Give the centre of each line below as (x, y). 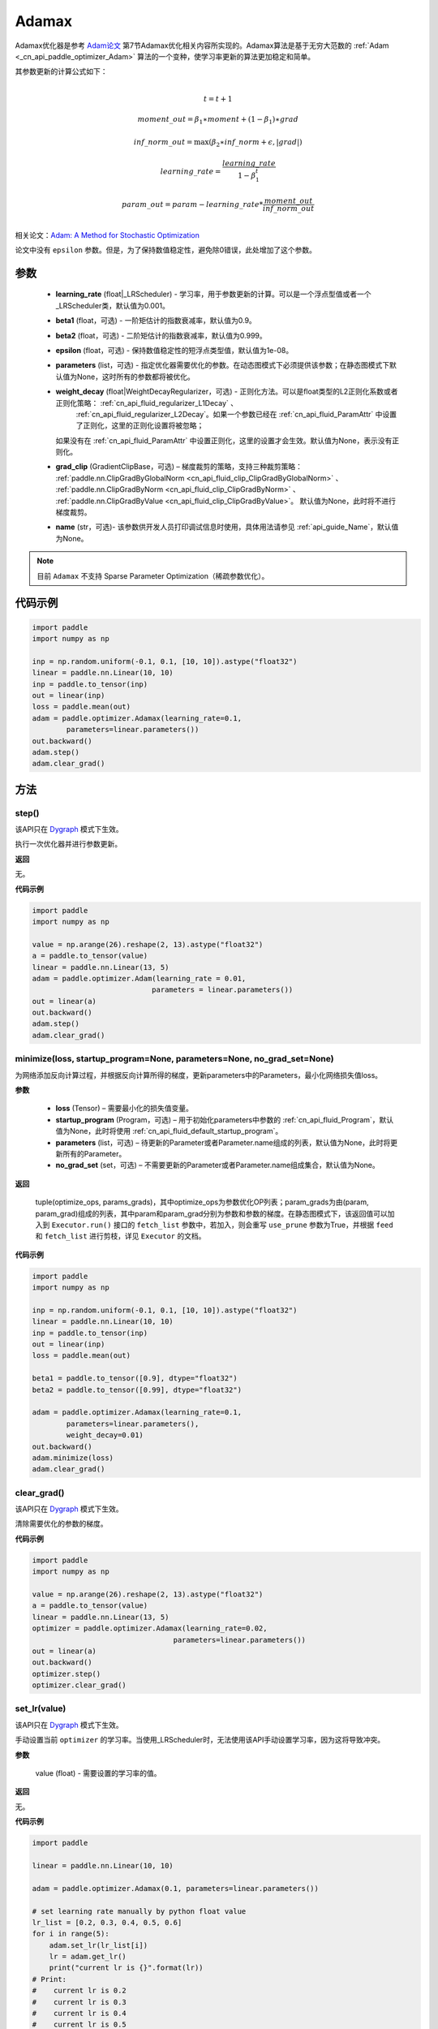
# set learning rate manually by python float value (139, 1911)
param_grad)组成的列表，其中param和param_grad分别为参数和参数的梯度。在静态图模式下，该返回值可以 (212, 1213)
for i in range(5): (71, 1934)
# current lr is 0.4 (79, 2014)
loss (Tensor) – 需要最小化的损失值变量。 (125, 1109)
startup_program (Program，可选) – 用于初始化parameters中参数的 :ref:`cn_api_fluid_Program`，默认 (225, 1119)
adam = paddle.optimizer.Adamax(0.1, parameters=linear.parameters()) (176, 1888)
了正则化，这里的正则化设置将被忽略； (140, 425)
